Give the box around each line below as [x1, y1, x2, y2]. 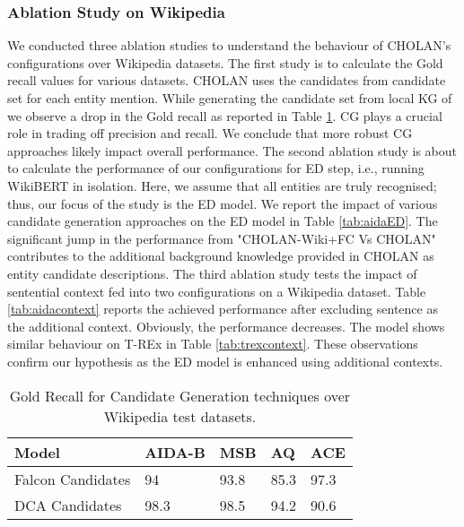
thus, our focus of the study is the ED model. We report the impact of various [7, 194, 438, 212]
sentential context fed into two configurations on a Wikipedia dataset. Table [7, 281, 426, 300]
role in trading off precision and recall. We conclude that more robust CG [7, 124, 413, 143]
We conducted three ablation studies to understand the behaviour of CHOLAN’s [7, 36, 451, 55]
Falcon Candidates [14, 468, 131, 489]
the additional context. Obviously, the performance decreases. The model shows [7, 316, 445, 335]
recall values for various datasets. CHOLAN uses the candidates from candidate [7, 71, 446, 90]
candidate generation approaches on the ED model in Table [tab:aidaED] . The [7, 212, 438, 230]
